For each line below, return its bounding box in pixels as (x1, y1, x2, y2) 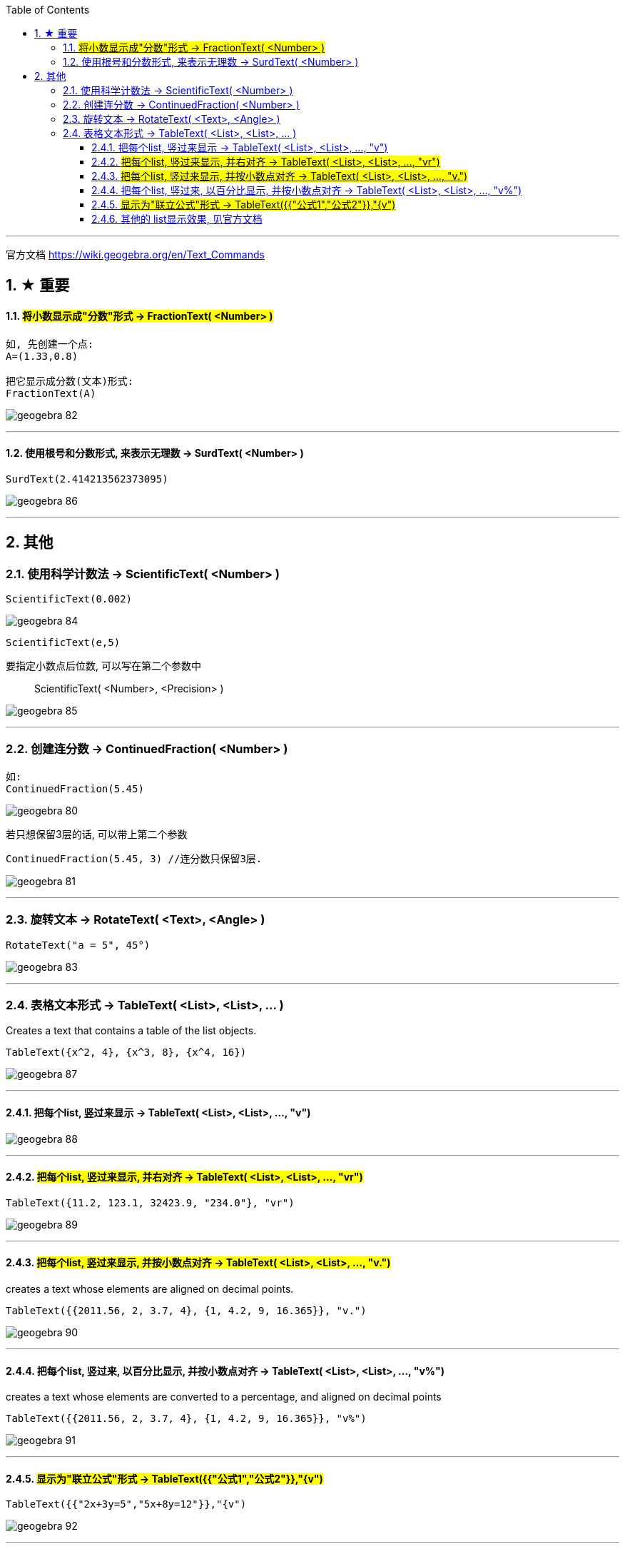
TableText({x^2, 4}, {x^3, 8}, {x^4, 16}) (6, 1046, 247, 1059)
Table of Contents (6, 4, 90, 16)
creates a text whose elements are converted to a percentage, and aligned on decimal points (6, 1391, 442, 1403)
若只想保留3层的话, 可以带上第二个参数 (6, 827, 188, 840)
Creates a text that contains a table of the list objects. (6, 1024, 257, 1037)
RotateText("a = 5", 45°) (6, 939, 151, 951)
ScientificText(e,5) (6, 637, 121, 649)
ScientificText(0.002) (6, 593, 133, 605)
